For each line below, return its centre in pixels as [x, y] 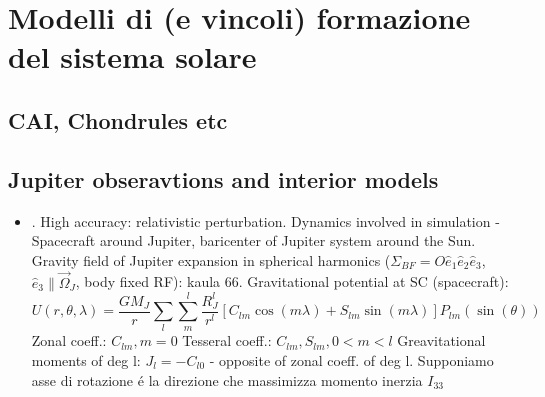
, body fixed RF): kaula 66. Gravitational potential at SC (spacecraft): [292, 281]
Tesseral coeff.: [227, 340]
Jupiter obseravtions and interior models [223, 178]
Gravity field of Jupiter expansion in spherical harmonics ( [211, 259]
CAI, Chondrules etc [118, 119]
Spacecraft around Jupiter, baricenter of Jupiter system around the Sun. [253, 240]
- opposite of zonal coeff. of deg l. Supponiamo [351, 360]
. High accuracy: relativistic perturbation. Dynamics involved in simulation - [265, 220]
